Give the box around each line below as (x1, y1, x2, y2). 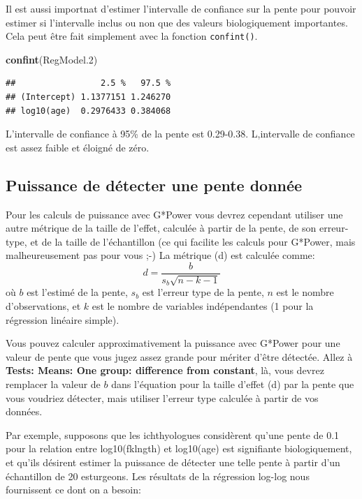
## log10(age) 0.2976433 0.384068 (6, 105, 171, 116)
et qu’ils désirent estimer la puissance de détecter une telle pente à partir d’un (6, 454, 340, 469)
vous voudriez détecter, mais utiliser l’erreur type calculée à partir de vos (6, 390, 319, 405)
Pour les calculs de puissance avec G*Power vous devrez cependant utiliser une (6, 207, 343, 221)
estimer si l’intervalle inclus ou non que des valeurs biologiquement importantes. (6, 15, 348, 29)
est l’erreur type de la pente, (142, 285, 264, 299)
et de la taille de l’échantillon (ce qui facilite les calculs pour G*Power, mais (30, 234, 356, 248)
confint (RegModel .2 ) (6, 52, 98, 66)
